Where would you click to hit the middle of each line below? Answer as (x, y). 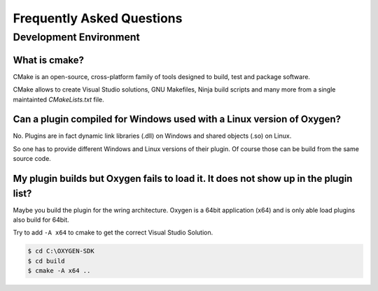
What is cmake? (48, 60)
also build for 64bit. (41, 220)
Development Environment (76, 37)
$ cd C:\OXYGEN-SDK (61, 251)
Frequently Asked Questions (98, 18)
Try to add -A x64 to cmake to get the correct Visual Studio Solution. (113, 233)
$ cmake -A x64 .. (59, 271)
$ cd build (46, 261)
